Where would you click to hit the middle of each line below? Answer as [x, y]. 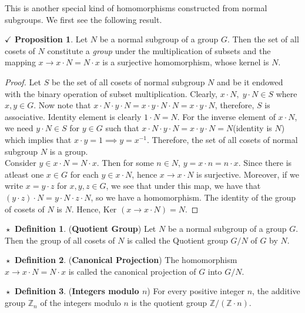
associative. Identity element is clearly [73, 116]
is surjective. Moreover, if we [248, 174]
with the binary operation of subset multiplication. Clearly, [111, 93]
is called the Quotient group [177, 240]
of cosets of [25, 209]
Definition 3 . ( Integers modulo [77, 291]
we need [19, 128]
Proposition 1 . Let [51, 39]
